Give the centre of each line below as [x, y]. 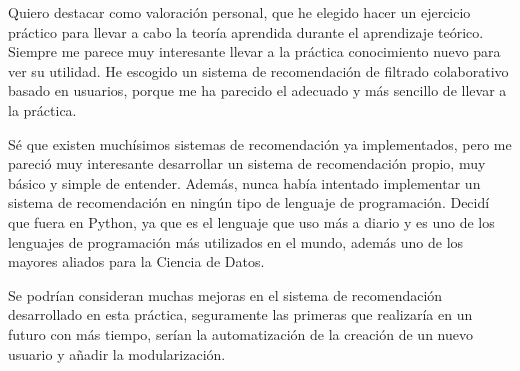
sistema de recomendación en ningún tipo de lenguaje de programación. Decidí [249, 202]
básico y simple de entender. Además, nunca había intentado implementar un [244, 182]
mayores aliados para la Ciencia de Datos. [136, 261]
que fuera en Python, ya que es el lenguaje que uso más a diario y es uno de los [251, 221]
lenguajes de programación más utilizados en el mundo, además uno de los [236, 241]
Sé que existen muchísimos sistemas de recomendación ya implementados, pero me [260, 143]
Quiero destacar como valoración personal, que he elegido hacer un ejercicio [239, 12]
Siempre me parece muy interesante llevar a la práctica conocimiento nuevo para [254, 51]
